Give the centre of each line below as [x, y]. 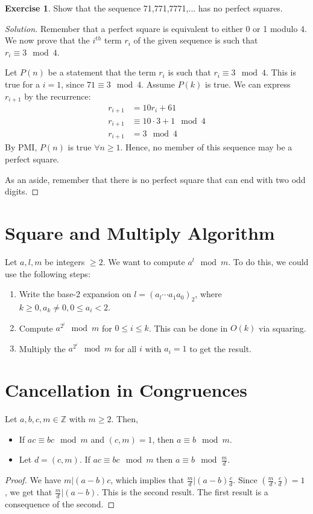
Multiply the [42, 348]
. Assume [158, 84]
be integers [65, 261]
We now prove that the [47, 40]
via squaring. [283, 328]
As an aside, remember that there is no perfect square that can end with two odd [155, 179]
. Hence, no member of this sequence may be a [206, 147]
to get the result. [220, 348]
